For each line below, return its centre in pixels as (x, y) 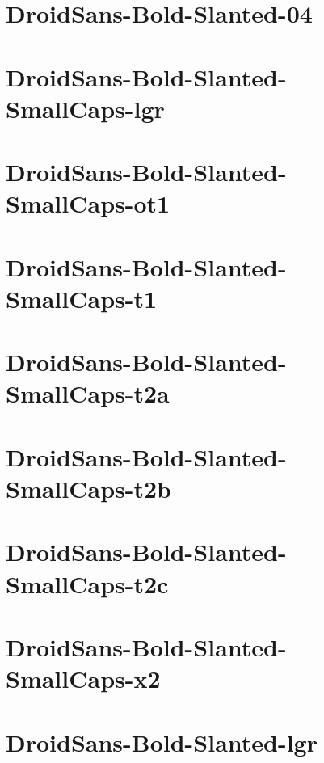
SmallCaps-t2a (88, 393)
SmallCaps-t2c (87, 583)
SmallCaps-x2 (83, 679)
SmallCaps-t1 (82, 298)
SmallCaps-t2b (88, 488)
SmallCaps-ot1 (88, 203)
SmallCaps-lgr (85, 108)
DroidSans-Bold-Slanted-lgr (162, 742)
